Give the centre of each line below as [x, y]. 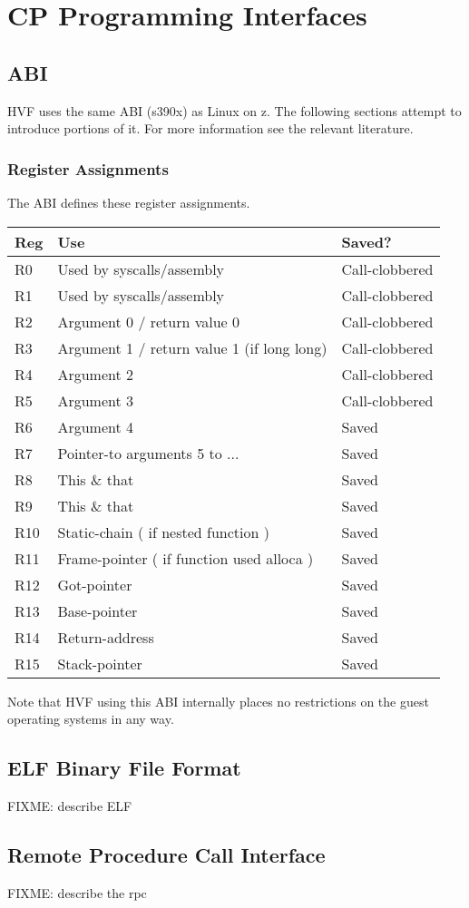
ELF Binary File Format [124, 768]
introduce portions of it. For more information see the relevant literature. [210, 128]
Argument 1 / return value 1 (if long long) [192, 347]
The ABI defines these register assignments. [129, 202]
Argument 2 [96, 374]
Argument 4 [96, 426]
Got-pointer [95, 584]
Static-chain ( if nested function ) [163, 532]
